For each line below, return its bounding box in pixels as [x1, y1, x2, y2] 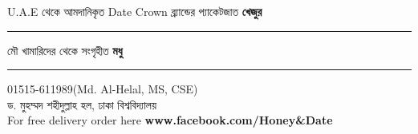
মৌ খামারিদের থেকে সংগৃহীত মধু [7, 41, 123, 58]
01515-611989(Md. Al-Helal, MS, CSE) [7, 81, 198, 97]
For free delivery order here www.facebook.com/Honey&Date [7, 112, 333, 128]
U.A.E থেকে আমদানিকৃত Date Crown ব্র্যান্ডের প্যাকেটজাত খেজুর [7, 3, 262, 19]
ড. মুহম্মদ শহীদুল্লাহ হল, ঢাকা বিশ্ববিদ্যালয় [7, 96, 156, 112]
